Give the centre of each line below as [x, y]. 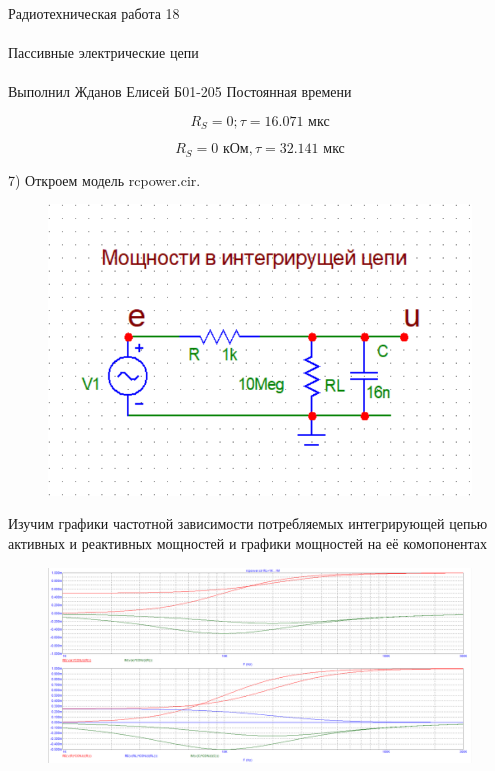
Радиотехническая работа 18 [94, 13]
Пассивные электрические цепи [103, 52]
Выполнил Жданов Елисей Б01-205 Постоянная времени [180, 91]
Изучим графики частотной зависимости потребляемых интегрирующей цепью [248, 523]
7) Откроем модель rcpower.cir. [104, 179]
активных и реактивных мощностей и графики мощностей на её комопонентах [248, 543]
